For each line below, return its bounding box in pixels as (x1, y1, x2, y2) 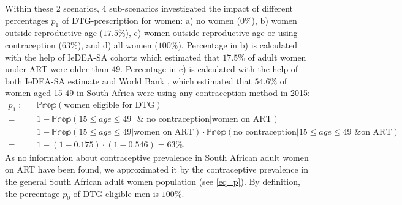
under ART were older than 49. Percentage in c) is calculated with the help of (5, 62, 298, 75)
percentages (5, 13, 48, 26)
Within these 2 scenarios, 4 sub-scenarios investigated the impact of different (5, 2, 294, 14)
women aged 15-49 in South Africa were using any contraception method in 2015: (5, 86, 310, 99)
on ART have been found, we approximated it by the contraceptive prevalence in (5, 163, 308, 176)
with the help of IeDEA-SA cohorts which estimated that (5, 50, 220, 63)
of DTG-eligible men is (73, 187, 159, 199)
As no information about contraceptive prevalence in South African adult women (5, 151, 309, 163)
